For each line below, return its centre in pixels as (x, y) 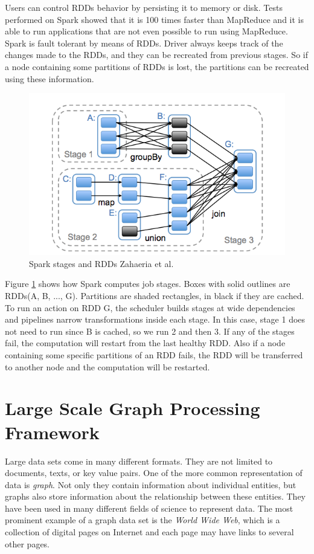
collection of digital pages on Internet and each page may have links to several (149, 532)
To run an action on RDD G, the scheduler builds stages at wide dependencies (150, 307)
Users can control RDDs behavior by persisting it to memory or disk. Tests (144, 7)
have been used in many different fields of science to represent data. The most (149, 508)
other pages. (27, 543)
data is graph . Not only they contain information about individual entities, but (151, 484)
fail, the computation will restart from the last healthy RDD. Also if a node (145, 343)
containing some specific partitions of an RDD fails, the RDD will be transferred (154, 355)
